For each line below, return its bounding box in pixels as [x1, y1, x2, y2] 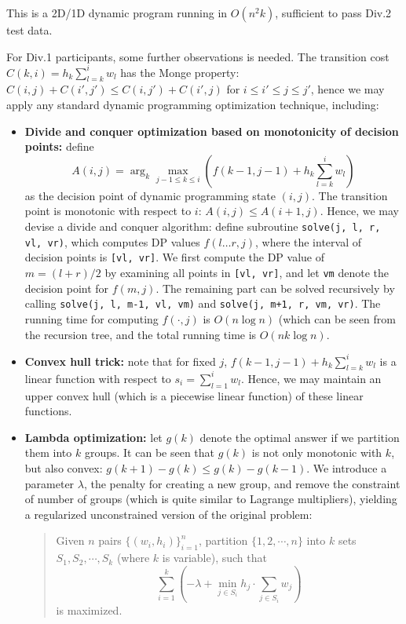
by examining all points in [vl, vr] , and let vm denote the [104, 265, 389, 281]
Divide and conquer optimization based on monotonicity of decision [24, 122, 399, 139]
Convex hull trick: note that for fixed [24, 352, 216, 369]
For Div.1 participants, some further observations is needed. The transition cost [6, 48, 390, 64]
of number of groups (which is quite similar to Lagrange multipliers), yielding [24, 491, 397, 507]
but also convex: [24, 460, 103, 476]
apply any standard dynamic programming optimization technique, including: [6, 97, 379, 113]
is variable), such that [162, 549, 267, 566]
